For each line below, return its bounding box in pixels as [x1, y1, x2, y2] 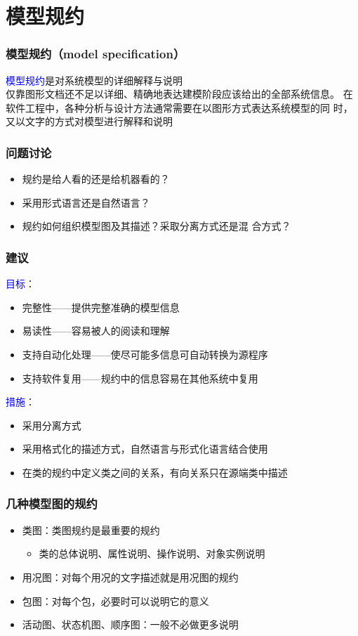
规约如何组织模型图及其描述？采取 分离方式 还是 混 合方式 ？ [22, 219, 291, 233]
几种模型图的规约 [6, 495, 98, 512]
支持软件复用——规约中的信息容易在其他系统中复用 [22, 370, 258, 385]
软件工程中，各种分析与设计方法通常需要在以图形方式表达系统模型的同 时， [6, 100, 353, 115]
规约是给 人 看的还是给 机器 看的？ [22, 171, 170, 186]
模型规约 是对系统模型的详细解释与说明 [6, 72, 183, 87]
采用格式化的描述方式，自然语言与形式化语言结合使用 [22, 441, 268, 456]
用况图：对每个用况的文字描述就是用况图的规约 [22, 569, 239, 584]
